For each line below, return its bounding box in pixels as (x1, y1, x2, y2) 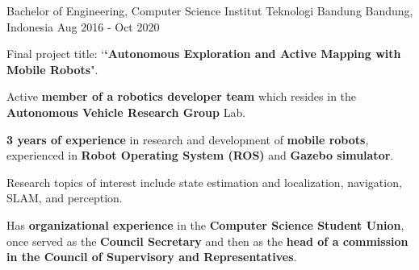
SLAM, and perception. (6, 189, 123, 206)
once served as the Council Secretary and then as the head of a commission (6, 232, 409, 249)
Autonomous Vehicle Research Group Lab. (6, 103, 246, 120)
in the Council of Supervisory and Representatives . (6, 248, 297, 265)
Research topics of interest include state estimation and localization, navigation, (6, 173, 402, 190)
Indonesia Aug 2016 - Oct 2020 (6, 18, 160, 35)
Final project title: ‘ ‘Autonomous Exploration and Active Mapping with (6, 45, 401, 62)
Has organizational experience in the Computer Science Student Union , (6, 216, 404, 233)
